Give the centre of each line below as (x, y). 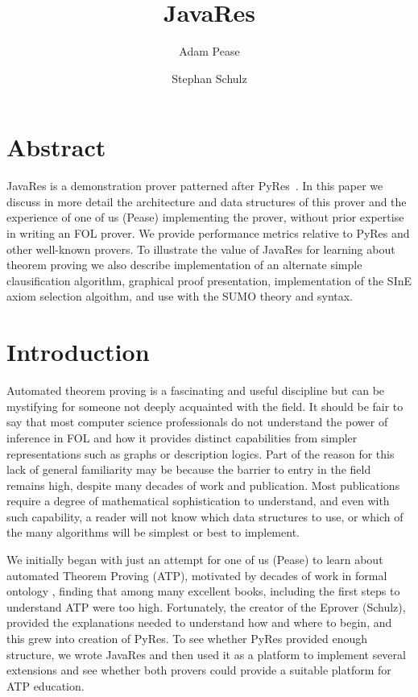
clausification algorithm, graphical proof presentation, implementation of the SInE (209, 280)
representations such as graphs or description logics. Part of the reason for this (201, 453)
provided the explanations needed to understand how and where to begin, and (199, 622)
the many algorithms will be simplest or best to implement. (153, 532)
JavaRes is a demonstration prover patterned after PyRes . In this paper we (195, 186)
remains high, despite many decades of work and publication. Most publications (203, 485)
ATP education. (46, 685)
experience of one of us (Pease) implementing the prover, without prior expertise (205, 217)
